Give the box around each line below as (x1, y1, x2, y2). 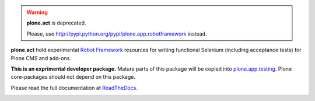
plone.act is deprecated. (26, 19, 86, 26)
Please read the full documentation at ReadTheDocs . (10, 84, 138, 91)
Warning (26, 9, 48, 16)
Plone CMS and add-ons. (10, 54, 72, 61)
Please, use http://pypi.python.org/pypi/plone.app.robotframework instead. (26, 30, 207, 37)
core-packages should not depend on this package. (10, 74, 135, 81)
